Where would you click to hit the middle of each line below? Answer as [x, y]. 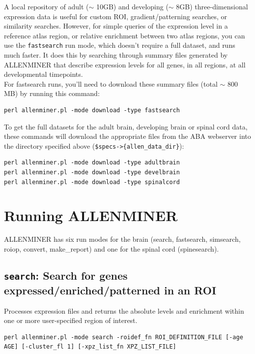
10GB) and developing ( [132, 6]
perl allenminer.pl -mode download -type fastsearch [92, 110]
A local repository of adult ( [46, 6]
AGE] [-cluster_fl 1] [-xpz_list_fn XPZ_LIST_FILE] [90, 347]
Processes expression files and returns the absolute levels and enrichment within [124, 310]
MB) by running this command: [52, 93]
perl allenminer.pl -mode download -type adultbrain [92, 163]
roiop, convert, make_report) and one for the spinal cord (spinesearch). [112, 248]
